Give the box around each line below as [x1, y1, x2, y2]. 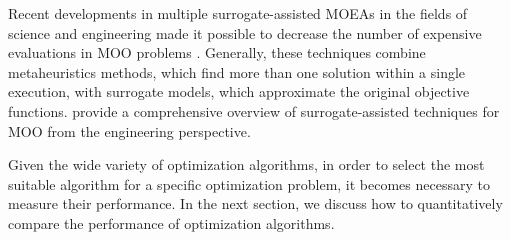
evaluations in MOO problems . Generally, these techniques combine [8, 42, 426, 63]
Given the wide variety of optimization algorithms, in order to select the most [8, 154, 485, 175]
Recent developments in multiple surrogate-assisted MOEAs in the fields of [8, 3, 468, 23]
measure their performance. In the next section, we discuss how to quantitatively [8, 193, 503, 214]
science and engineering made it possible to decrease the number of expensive [8, 22, 482, 43]
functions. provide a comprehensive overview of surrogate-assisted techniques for [8, 100, 500, 121]
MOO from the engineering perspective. [8, 120, 251, 141]
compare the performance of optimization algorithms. [8, 212, 335, 233]
